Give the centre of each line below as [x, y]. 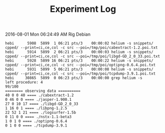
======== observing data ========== [43, 91]
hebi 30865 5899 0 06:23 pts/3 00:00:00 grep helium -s [74, 78]
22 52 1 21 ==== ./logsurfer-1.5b [41, 113]
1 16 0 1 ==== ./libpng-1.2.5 [36, 108]
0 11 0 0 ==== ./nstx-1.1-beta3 [38, 117]
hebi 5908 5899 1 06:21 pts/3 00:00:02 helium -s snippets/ [79, 44]
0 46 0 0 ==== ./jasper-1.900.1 [38, 100]
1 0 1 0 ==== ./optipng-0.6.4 [36, 121]
